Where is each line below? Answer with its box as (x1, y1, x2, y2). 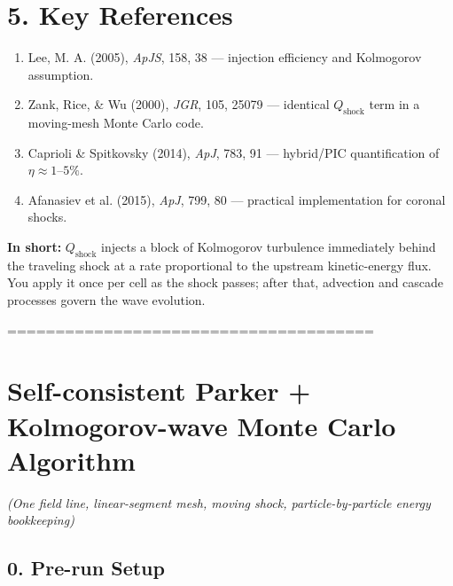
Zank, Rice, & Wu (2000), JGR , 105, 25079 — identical (27, 95, 330, 113)
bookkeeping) (7, 511, 74, 529)
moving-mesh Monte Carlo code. (27, 113, 204, 132)
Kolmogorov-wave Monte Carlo (7, 407, 396, 443)
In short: (7, 238, 62, 256)
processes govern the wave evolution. (7, 291, 206, 309)
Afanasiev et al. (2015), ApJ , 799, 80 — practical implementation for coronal (27, 190, 446, 208)
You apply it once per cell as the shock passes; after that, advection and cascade (7, 273, 444, 292)
